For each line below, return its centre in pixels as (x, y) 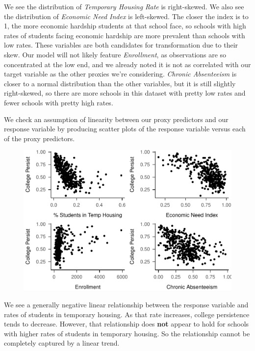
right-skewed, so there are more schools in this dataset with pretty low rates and (125, 93)
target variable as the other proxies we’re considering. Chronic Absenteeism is (120, 74)
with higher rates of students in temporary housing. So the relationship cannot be (127, 333)
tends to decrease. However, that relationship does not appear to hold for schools (127, 324)
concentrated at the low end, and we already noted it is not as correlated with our (127, 64)
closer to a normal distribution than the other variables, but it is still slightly (120, 83)
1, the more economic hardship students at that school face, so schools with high (125, 26)
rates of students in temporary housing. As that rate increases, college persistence (127, 314)
